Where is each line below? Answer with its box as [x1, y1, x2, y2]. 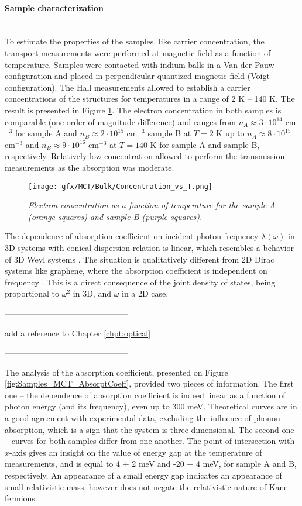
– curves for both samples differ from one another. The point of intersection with [5, 435, 295, 447]
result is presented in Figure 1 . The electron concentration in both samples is [5, 104, 282, 116]
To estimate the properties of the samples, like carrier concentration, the [5, 35, 265, 47]
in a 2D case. [122, 287, 169, 300]
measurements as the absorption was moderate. [5, 161, 174, 173]
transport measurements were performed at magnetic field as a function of [5, 46, 271, 58]
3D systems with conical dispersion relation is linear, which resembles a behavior [5, 241, 294, 253]
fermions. [5, 492, 37, 504]
